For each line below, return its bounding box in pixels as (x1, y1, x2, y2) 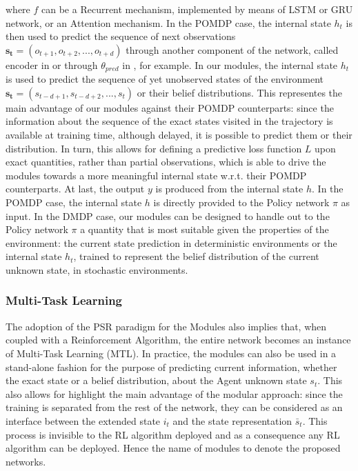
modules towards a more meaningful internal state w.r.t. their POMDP (6, 168, 307, 182)
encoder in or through (6, 57, 98, 72)
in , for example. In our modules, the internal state (122, 57, 338, 72)
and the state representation (172, 413, 292, 428)
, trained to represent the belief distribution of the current (73, 249, 319, 263)
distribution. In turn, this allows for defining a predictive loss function (6, 141, 302, 155)
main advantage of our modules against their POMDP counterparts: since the (6, 100, 334, 114)
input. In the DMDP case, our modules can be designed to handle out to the (6, 208, 330, 223)
